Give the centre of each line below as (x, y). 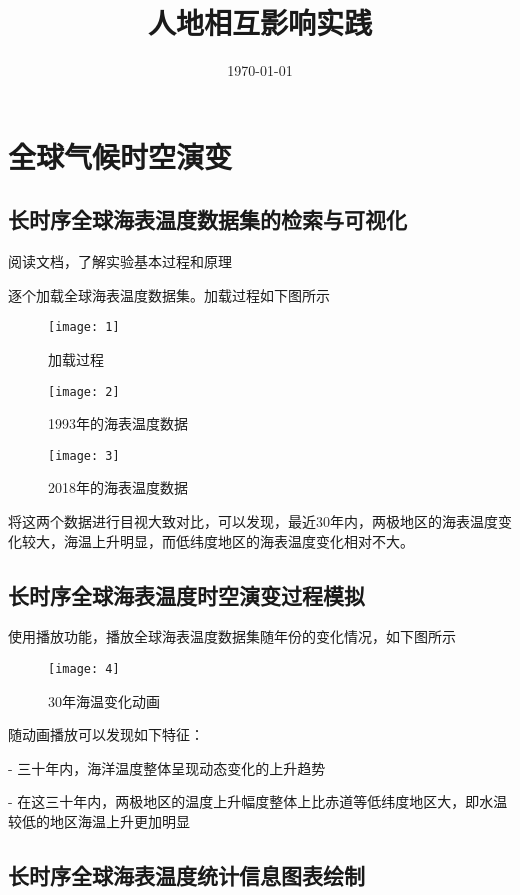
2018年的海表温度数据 (118, 487)
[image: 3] (84, 455)
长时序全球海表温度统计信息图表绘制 (186, 875)
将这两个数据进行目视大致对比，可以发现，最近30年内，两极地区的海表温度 (253, 521)
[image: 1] (84, 327)
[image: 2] (84, 391)
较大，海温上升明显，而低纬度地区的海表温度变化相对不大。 (217, 540)
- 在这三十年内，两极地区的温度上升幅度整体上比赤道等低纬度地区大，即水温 (258, 801)
